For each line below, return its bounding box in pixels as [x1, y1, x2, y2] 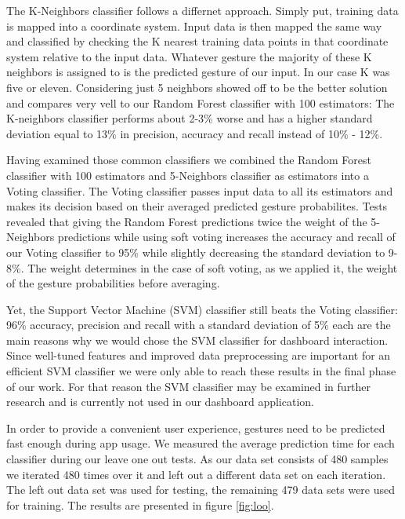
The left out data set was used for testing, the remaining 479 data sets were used [6, 481, 396, 498]
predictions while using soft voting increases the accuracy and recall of [57, 228, 396, 245]
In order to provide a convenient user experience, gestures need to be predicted [6, 419, 385, 436]
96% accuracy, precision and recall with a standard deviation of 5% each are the [6, 316, 391, 333]
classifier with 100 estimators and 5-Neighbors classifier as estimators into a [6, 166, 369, 183]
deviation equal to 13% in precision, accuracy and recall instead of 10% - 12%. [6, 125, 383, 141]
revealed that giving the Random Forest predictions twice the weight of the [6, 213, 367, 229]
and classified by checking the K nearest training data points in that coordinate [6, 33, 389, 49]
